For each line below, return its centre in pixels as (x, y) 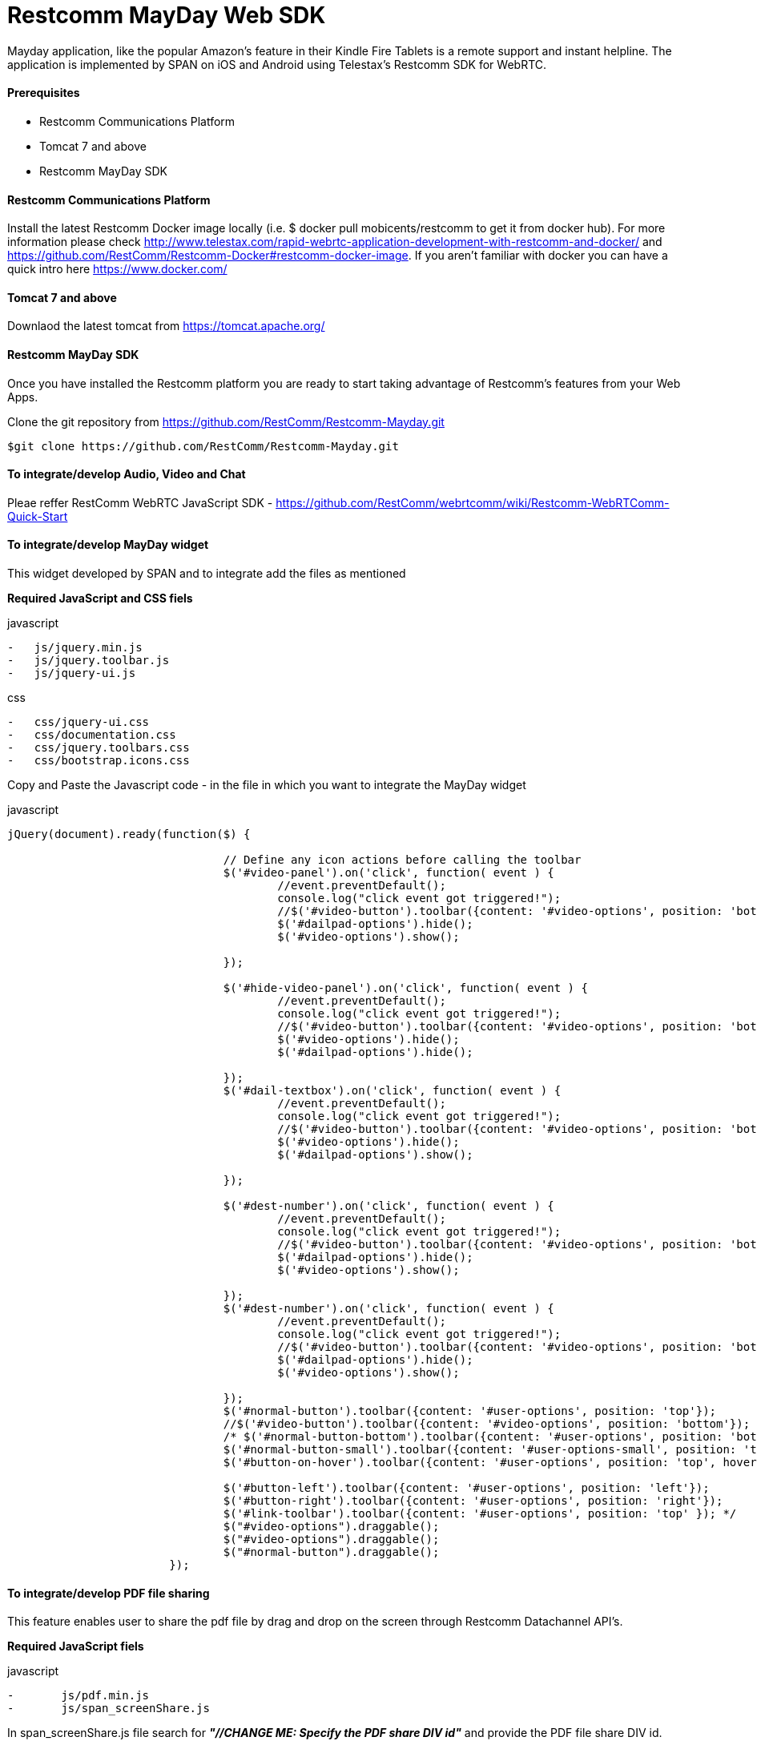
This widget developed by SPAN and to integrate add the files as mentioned (207, 574)
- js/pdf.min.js (79, 1696)
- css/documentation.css (92, 735)
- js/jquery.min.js (75, 648)
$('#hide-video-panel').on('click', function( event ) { (405, 988)
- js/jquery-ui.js (72, 673)
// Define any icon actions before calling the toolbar (402, 860)
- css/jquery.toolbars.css (99, 748)
